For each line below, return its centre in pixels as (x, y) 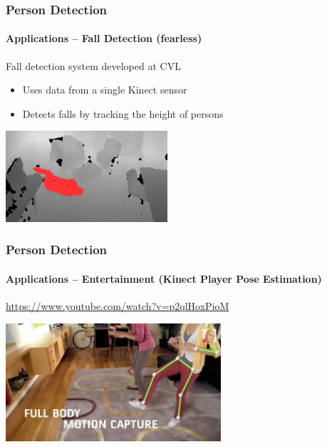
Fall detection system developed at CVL (93, 65)
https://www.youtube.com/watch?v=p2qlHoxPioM (118, 306)
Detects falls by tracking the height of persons (123, 113)
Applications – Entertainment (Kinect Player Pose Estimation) (164, 278)
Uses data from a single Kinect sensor (105, 90)
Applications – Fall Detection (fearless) (104, 38)
